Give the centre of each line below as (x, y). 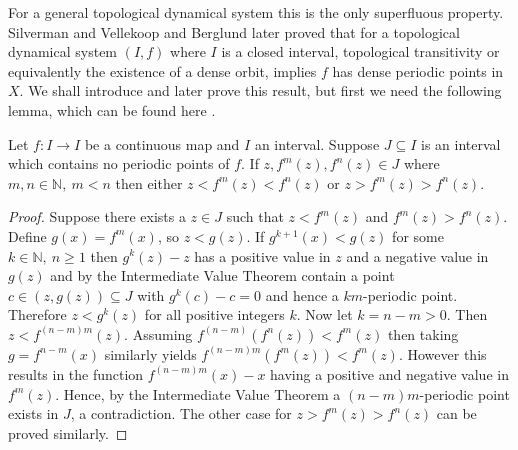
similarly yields (150, 353)
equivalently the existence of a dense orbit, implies (162, 70)
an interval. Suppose (317, 143)
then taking (423, 333)
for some (418, 235)
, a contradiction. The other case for (181, 413)
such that (255, 216)
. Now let (324, 314)
